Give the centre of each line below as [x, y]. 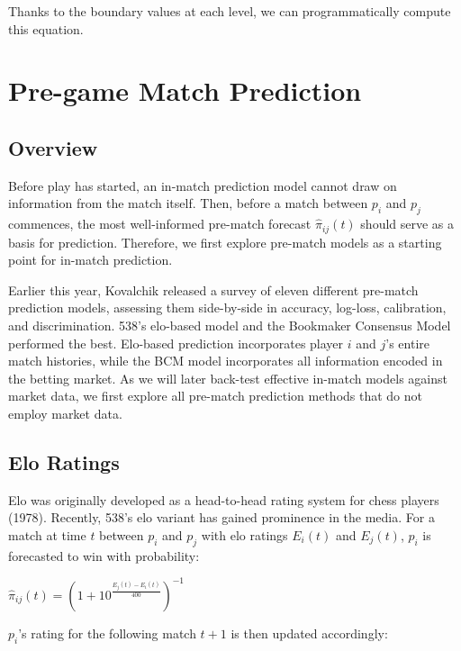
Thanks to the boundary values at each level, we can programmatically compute [230, 11]
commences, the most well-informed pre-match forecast [160, 224]
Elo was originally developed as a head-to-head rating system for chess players [224, 499]
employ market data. [65, 413]
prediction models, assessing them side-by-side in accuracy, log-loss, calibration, [227, 307]
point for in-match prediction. [90, 260]
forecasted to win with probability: [104, 555]
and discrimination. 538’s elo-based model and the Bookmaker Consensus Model [230, 325]
